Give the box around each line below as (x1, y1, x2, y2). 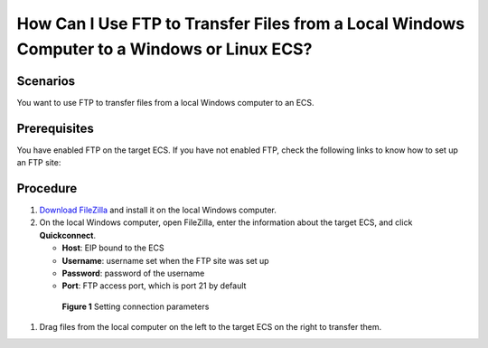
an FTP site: (16, 157, 61, 168)
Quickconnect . (39, 230, 97, 240)
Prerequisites (16, 120, 94, 136)
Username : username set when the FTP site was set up (61, 255, 270, 266)
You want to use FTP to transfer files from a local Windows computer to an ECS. (16, 97, 315, 108)
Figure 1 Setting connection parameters (61, 301, 210, 312)
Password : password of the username (61, 268, 205, 279)
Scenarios (16, 73, 76, 89)
